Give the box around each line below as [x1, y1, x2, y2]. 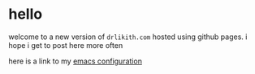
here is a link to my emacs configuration [8, 56, 142, 66]
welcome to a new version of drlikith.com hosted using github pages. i [8, 32, 248, 41]
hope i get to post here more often [8, 40, 123, 50]
